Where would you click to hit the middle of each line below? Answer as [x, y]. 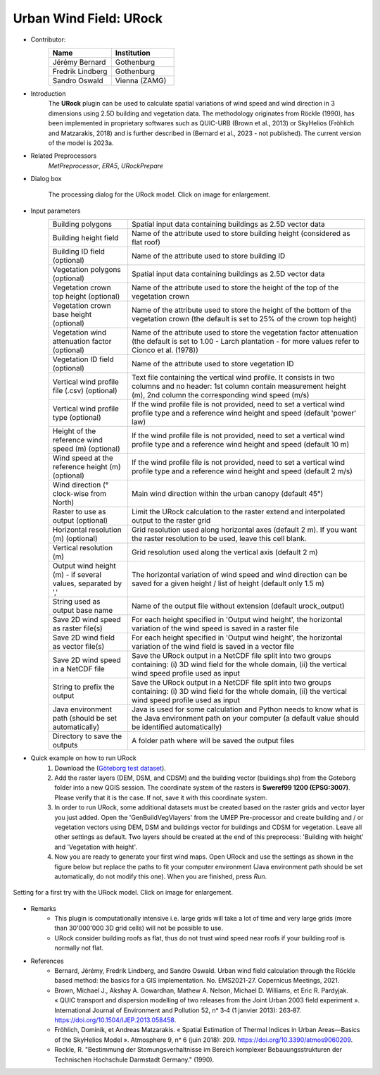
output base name [83, 611]
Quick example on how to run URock [83, 758]
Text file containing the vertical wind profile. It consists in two [233, 378]
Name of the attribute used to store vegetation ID [213, 364]
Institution [133, 53]
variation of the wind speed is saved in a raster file [215, 628]
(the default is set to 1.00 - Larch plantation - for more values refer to [245, 342]
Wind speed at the [83, 458]
